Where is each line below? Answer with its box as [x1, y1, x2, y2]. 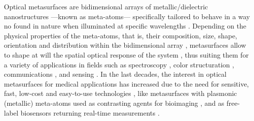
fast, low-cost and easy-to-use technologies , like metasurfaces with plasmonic [4, 88, 237, 98]
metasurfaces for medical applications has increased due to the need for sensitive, [4, 78, 249, 89]
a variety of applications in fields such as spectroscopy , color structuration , [4, 59, 234, 69]
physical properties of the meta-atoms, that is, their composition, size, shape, [4, 30, 237, 40]
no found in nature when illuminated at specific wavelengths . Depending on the [4, 21, 247, 31]
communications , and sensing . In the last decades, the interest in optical [4, 69, 227, 79]
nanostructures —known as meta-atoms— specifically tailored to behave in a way [4, 11, 250, 21]
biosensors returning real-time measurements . [20, 107, 160, 118]
